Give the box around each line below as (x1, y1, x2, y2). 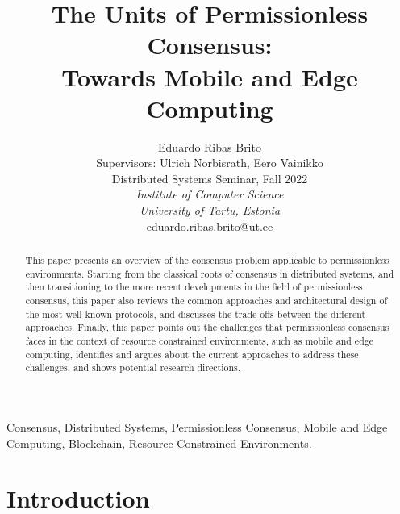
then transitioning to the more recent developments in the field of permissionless (25, 280, 363, 294)
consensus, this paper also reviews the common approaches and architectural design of (25, 294, 388, 307)
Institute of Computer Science (135, 186, 284, 203)
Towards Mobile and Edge (61, 60, 358, 93)
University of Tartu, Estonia (139, 202, 281, 219)
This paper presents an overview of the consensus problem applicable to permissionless (25, 253, 390, 267)
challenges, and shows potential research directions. (25, 361, 241, 374)
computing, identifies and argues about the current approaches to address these (25, 347, 359, 361)
